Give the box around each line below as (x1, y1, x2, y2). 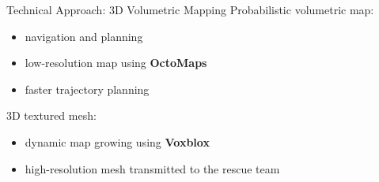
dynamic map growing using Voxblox (25, 133, 210, 150)
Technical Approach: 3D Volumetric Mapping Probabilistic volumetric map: (6, 2, 374, 17)
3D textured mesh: (6, 107, 97, 124)
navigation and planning (25, 28, 143, 44)
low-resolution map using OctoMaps (25, 54, 207, 71)
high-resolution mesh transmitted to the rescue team (25, 160, 280, 176)
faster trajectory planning (25, 80, 150, 97)
